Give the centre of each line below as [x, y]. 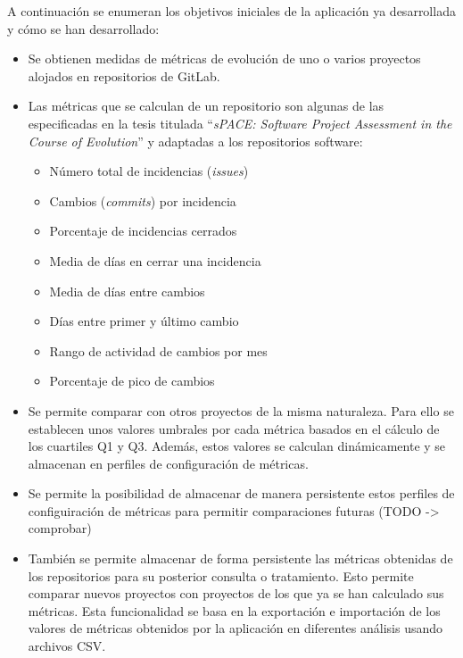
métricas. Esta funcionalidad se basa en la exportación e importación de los [234, 610]
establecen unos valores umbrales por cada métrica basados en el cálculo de [234, 428]
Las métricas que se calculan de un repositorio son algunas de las [206, 106]
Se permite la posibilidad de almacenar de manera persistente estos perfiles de [241, 493]
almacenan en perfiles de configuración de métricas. [168, 463]
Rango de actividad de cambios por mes [158, 350]
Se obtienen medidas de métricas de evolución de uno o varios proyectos [224, 58]
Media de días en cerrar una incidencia [155, 260]
